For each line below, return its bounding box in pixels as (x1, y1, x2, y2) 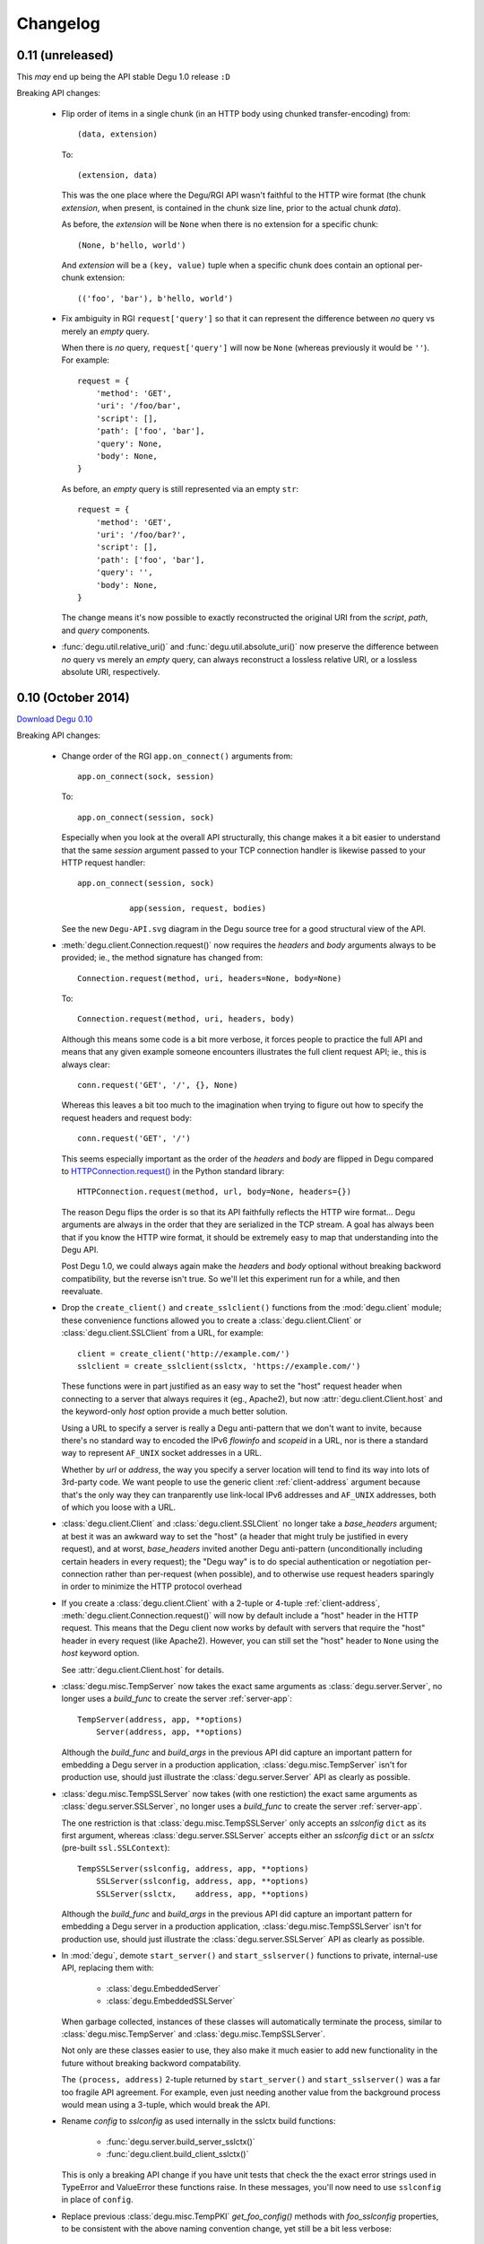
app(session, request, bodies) (128, 903, 267, 914)
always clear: (61, 1059, 111, 1070)
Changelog (16, 13, 100, 33)
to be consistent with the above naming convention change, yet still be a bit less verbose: (61, 2223, 392, 2234)
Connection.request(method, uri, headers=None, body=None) (77, 973, 342, 983)
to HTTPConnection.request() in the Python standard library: (61, 1165, 285, 1176)
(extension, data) (77, 171, 159, 180)
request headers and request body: (61, 1112, 193, 1123)
